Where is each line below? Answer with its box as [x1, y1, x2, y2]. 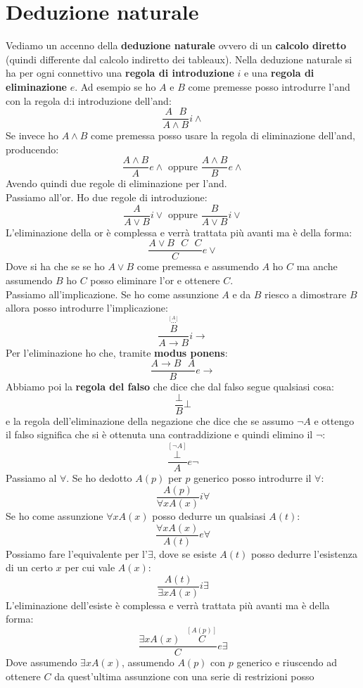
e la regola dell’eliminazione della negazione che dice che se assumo [6, 413, 294, 428]
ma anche [296, 259, 338, 274]
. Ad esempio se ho [75, 79, 156, 94]
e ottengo [314, 413, 355, 428]
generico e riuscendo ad [236, 655, 337, 670]
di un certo [6, 560, 53, 575]
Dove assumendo [6, 655, 77, 670]
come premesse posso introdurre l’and [188, 79, 350, 94]
